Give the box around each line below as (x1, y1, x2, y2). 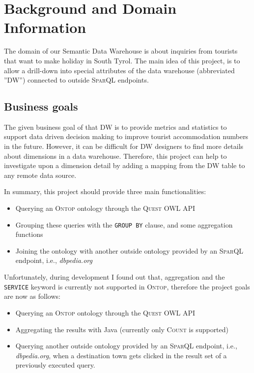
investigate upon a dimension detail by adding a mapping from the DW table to (4, 160, 245, 171)
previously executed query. (15, 360, 95, 370)
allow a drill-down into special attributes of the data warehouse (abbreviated (4, 65, 235, 75)
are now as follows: (4, 291, 60, 301)
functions (15, 229, 43, 239)
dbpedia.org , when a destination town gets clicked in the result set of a (15, 350, 227, 360)
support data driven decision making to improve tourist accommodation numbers (4, 131, 249, 142)
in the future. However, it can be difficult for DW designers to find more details (4, 141, 244, 151)
